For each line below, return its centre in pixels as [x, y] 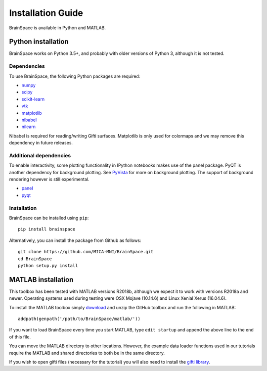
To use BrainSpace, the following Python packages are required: [75, 76]
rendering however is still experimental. [49, 179]
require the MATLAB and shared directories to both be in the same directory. [87, 353]
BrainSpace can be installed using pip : [49, 218]
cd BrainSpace [35, 259]
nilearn [28, 127]
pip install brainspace [47, 229]
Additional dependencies [40, 155]
